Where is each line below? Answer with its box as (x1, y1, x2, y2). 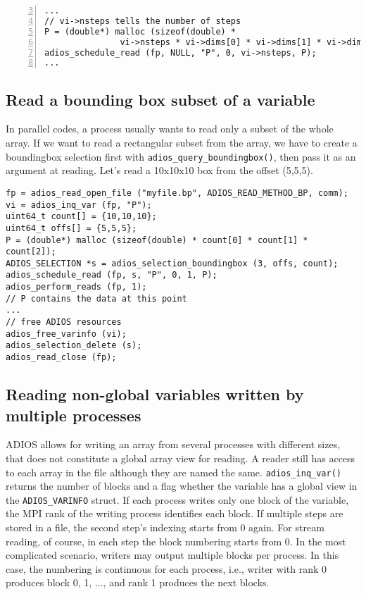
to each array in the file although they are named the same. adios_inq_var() (6, 464, 342, 479)
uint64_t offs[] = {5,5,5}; (6, 223, 137, 233)
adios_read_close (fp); (6, 352, 117, 363)
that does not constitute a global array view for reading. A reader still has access (6, 450, 355, 465)
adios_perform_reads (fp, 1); (6, 282, 147, 292)
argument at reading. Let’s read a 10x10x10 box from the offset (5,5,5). (6, 163, 313, 178)
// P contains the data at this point (6, 293, 187, 304)
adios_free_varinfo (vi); (6, 328, 127, 339)
